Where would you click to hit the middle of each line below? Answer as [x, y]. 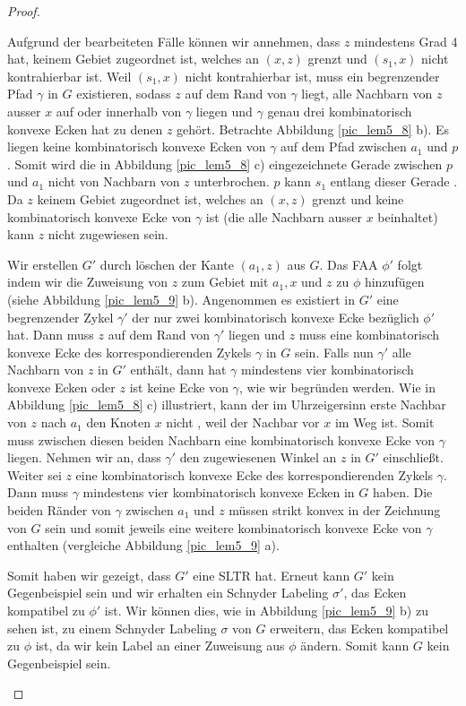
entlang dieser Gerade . [394, 181]
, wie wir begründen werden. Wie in [337, 387]
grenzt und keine [358, 198]
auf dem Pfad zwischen [344, 146]
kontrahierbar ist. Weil [69, 76]
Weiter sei [35, 474]
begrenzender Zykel [60, 317]
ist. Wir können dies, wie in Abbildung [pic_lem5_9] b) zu [266, 610]
